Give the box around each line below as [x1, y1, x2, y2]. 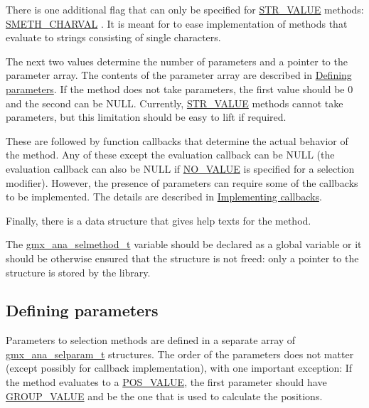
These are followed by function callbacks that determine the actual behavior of [6, 133, 348, 148]
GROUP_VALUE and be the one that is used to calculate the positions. [6, 388, 323, 403]
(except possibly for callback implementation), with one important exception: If [6, 360, 353, 375]
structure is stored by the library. [6, 264, 151, 279]
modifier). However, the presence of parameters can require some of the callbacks [6, 175, 358, 190]
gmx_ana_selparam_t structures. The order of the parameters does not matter [6, 346, 354, 361]
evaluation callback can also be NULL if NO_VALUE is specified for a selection [6, 161, 355, 176]
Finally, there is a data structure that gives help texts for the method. [6, 213, 311, 227]
